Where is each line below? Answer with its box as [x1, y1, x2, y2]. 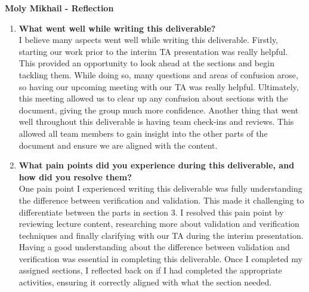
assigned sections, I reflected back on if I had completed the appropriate [18, 264, 282, 276]
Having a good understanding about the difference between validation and [18, 241, 290, 253]
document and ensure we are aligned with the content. [18, 139, 218, 151]
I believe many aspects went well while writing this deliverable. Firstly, [18, 33, 279, 46]
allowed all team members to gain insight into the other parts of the [18, 127, 268, 139]
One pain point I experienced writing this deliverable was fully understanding [18, 182, 302, 195]
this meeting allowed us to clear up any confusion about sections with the [18, 92, 288, 104]
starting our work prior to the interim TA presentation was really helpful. [18, 45, 288, 57]
